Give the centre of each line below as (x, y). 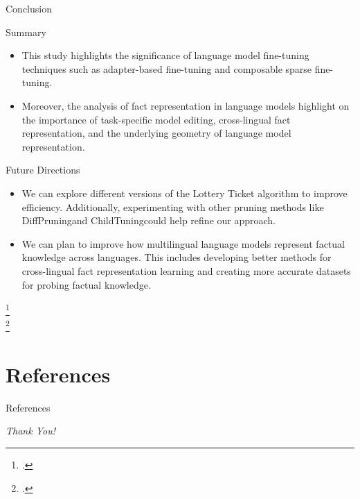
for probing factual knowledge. (86, 284)
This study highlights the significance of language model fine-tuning (165, 55)
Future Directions (43, 170)
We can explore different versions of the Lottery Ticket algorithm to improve (184, 193)
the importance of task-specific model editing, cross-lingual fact (156, 119)
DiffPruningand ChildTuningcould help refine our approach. (149, 220)
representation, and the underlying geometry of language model (156, 133)
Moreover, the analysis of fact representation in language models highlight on (186, 105)
